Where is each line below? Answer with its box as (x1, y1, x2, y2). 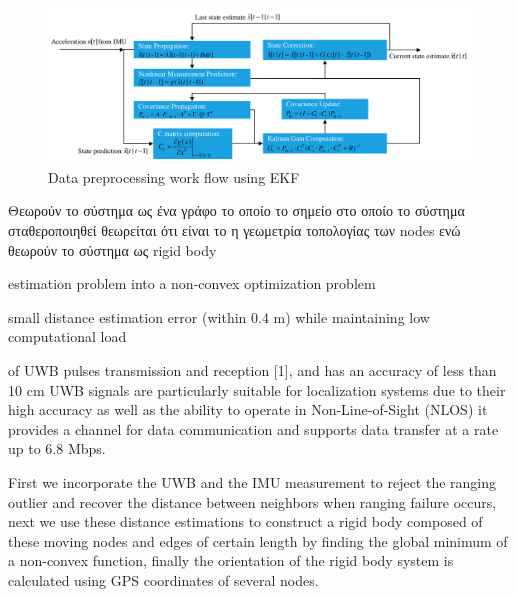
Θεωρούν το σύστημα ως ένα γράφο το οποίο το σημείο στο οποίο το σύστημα (8, 200, 465, 221)
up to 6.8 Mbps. (8, 438, 106, 459)
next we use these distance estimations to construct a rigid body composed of (8, 511, 483, 532)
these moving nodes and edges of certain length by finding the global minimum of (8, 530, 508, 551)
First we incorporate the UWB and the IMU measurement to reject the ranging (8, 471, 497, 492)
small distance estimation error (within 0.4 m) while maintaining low (8, 306, 430, 327)
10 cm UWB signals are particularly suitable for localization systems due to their (8, 379, 506, 400)
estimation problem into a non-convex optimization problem (8, 273, 376, 294)
